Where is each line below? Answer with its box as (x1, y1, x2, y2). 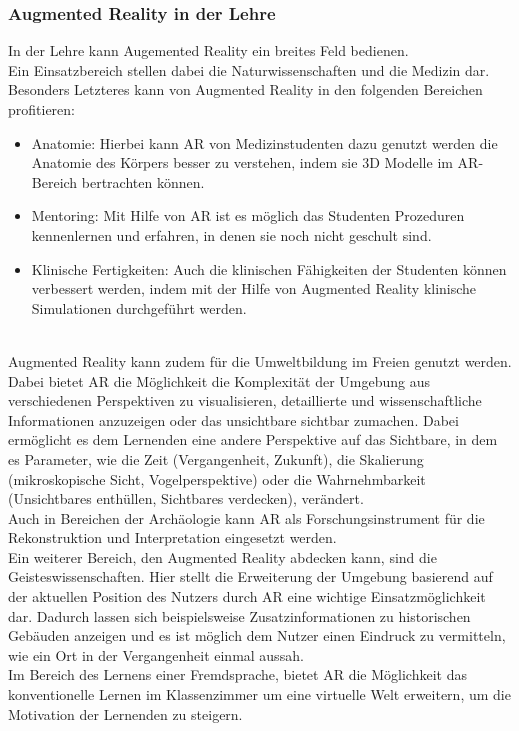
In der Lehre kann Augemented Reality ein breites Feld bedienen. (8, 40, 409, 61)
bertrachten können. (81, 171, 205, 192)
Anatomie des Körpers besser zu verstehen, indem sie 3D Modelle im (31, 152, 453, 173)
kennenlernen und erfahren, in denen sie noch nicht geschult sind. (31, 224, 432, 245)
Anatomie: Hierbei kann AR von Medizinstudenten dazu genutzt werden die (31, 132, 498, 153)
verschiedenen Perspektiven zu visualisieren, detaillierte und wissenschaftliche (8, 390, 482, 411)
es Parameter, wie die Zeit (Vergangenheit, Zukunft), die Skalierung (8, 448, 424, 469)
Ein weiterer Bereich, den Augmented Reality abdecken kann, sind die (8, 546, 437, 567)
